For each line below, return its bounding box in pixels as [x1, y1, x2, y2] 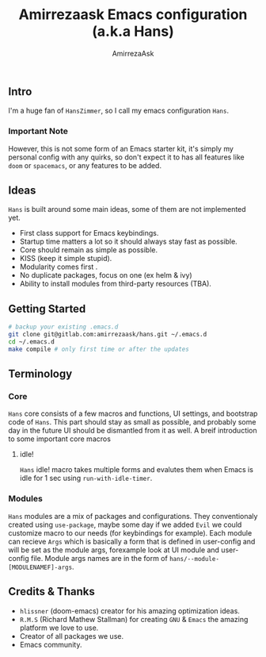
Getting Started [8, 302, 86, 315]
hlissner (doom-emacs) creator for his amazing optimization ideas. [19, 605, 240, 616]
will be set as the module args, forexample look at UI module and [8, 545, 220, 555]
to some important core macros [8, 434, 111, 444]
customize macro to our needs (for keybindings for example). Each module [8, 528, 253, 537]
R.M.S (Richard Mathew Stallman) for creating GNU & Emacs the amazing [19, 614, 249, 624]
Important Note [8, 125, 69, 136]
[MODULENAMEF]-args [8, 563, 73, 571]
